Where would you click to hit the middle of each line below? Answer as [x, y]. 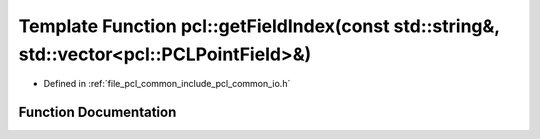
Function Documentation [97, 112]
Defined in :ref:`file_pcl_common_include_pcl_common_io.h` [167, 84]
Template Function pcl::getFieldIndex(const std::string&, [259, 26]
